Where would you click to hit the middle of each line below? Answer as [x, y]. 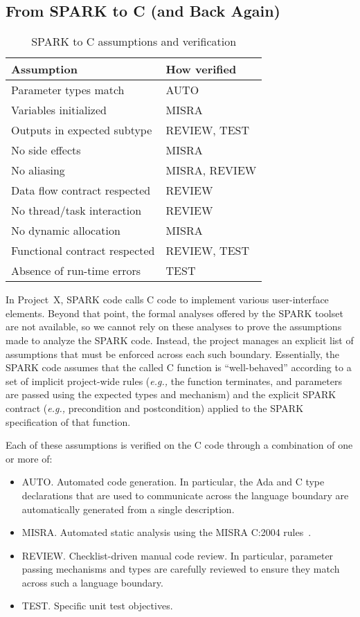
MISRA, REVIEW [211, 170]
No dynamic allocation [66, 231]
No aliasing [38, 170]
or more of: [29, 458]
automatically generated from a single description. [128, 509]
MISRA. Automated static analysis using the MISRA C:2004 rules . [166, 532]
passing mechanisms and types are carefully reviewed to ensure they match [181, 569]
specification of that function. [68, 421]
